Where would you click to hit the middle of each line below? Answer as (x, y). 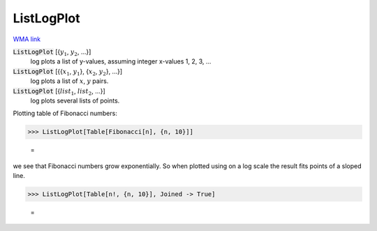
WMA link (27, 39)
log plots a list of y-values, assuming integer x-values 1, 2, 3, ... (121, 61)
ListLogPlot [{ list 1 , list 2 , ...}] (59, 92)
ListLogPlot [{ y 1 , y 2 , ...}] (52, 52)
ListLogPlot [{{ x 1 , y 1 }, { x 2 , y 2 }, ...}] (68, 72)
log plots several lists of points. (75, 100)
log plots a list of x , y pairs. (69, 81)
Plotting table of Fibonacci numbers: (65, 113)
